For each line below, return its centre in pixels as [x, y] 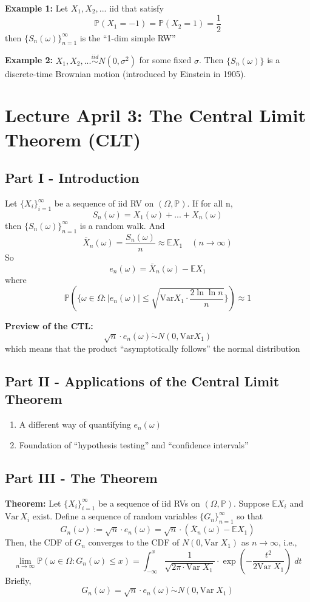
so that [250, 516]
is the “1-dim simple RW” [128, 37]
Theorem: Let [33, 503]
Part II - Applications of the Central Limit [142, 381]
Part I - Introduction [72, 178]
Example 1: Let [37, 8]
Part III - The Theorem [81, 477]
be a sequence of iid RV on [104, 203]
